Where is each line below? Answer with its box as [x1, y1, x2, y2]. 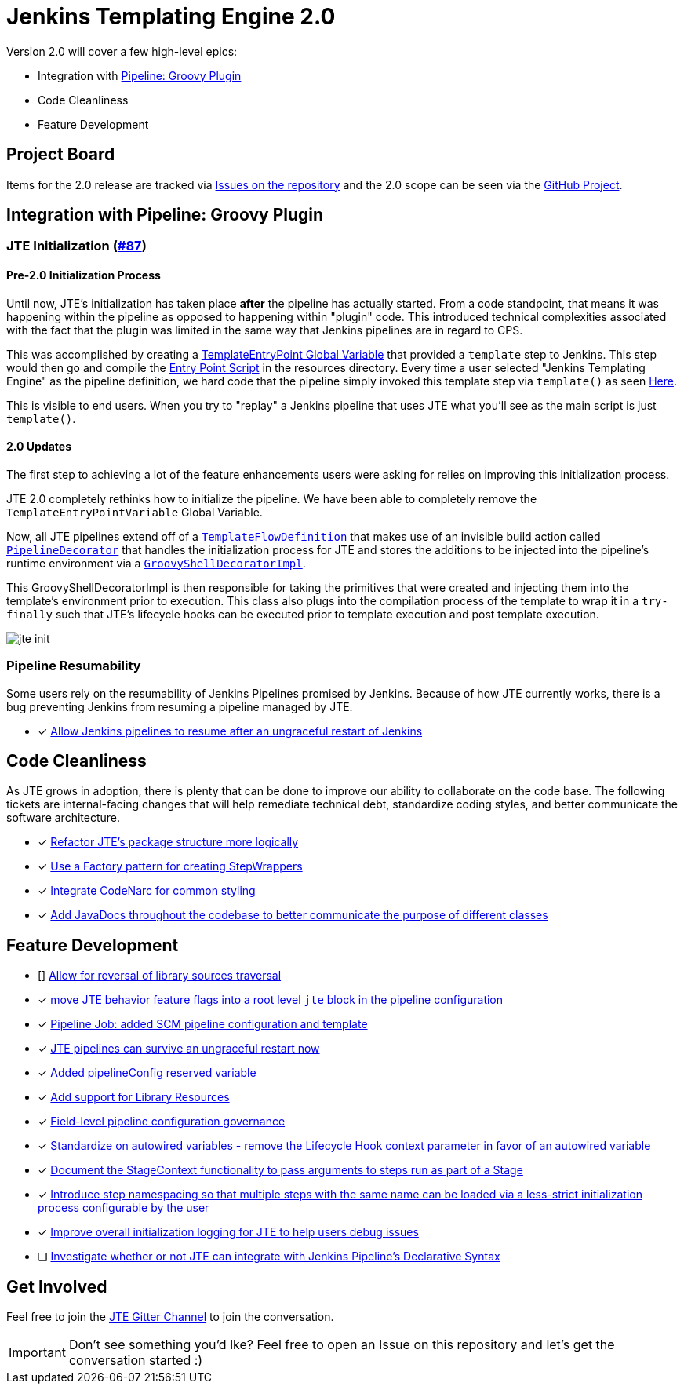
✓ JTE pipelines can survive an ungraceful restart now [38, 1042, 320, 1056]
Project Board [6, 144, 115, 165]
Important [9, 1344, 66, 1361]
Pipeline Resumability [6, 658, 141, 674]
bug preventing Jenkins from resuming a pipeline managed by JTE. [6, 699, 353, 713]
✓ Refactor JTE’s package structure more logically [38, 835, 299, 849]
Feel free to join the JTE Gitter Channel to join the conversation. [6, 1310, 334, 1324]
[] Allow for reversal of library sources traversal [38, 969, 282, 983]
